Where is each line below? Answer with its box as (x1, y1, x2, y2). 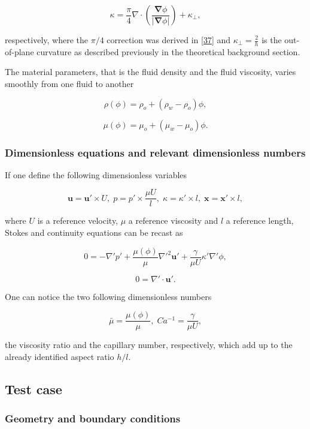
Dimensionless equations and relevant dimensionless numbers (5, 145, 306, 160)
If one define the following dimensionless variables (5, 168, 187, 181)
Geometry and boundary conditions (5, 411, 181, 426)
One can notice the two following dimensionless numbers (5, 290, 212, 302)
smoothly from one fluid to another (5, 77, 134, 90)
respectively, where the (5, 34, 88, 46)
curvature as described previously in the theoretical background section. (37, 45, 300, 58)
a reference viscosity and (128, 214, 218, 227)
